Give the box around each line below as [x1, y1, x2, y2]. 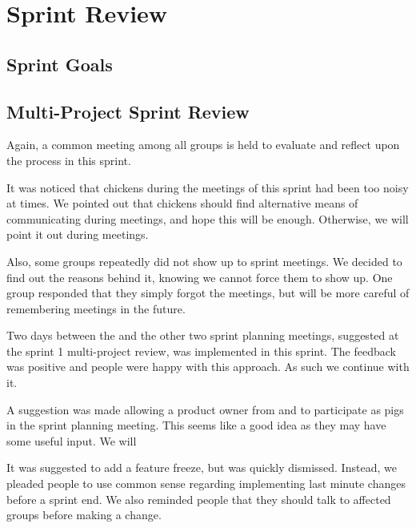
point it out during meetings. [6, 226, 149, 243]
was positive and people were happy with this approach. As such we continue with [6, 358, 410, 375]
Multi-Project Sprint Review [6, 99, 250, 123]
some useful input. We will [6, 432, 137, 449]
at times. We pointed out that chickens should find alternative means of [6, 195, 358, 212]
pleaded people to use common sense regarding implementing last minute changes [6, 475, 406, 492]
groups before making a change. [6, 506, 162, 523]
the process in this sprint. [6, 151, 131, 168]
